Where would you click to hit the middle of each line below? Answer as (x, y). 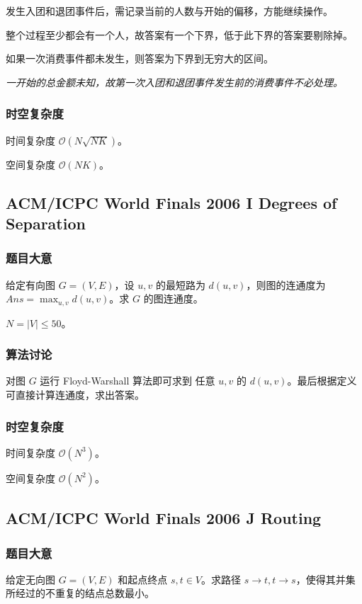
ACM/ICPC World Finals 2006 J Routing (164, 518)
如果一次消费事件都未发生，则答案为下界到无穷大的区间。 (140, 58)
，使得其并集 (326, 579)
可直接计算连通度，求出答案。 (75, 395)
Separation (46, 223)
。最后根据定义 (322, 381)
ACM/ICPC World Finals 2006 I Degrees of (171, 202)
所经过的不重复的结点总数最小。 (80, 593)
